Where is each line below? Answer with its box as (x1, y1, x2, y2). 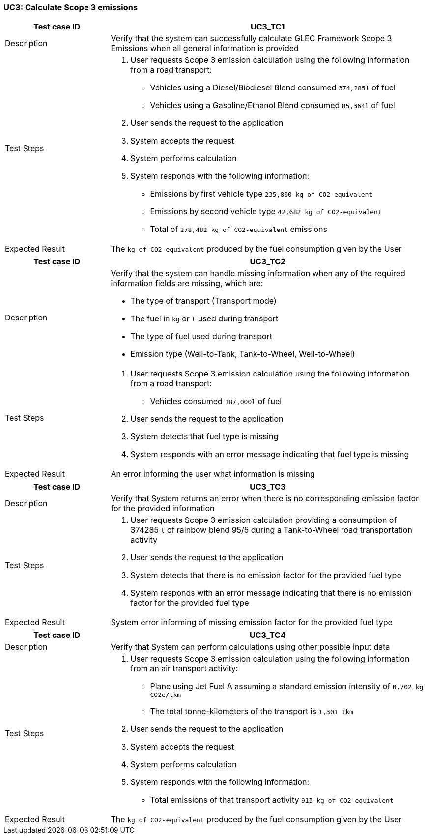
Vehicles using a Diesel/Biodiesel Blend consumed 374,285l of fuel (150, 83, 396, 93)
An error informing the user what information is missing (111, 469, 315, 479)
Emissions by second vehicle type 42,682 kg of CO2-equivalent (150, 206, 382, 217)
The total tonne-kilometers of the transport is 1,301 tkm (150, 706, 353, 717)
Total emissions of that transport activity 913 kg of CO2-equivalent (150, 795, 394, 805)
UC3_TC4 (250, 630, 286, 640)
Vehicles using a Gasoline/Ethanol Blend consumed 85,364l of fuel (150, 100, 395, 111)
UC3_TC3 (250, 482, 286, 492)
